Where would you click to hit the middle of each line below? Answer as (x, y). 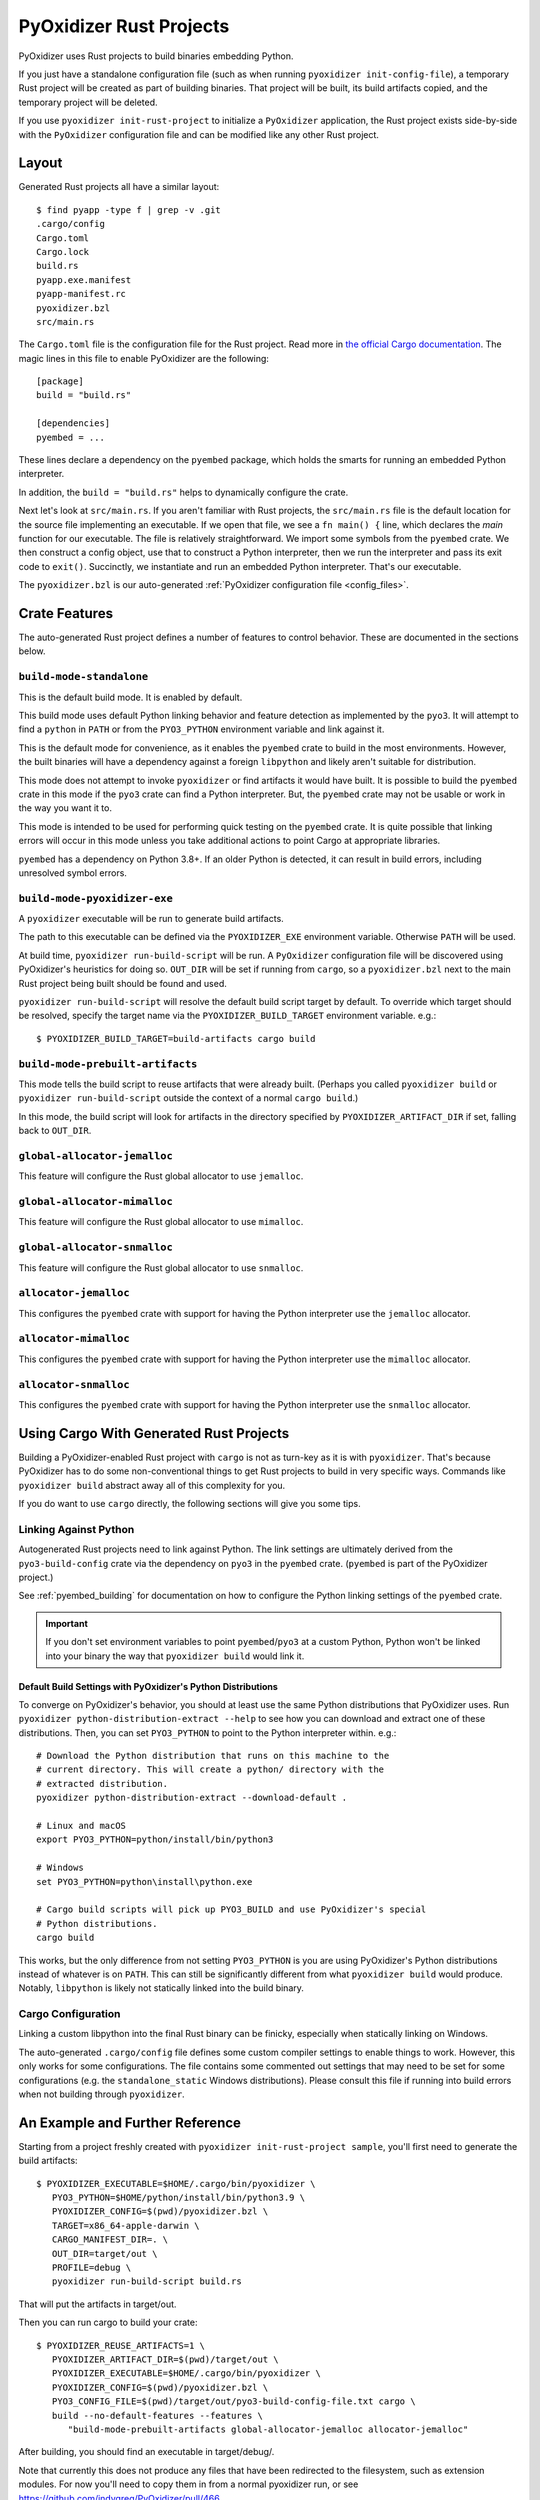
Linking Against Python (76, 1529)
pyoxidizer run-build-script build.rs (146, 2281)
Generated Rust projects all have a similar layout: (119, 187)
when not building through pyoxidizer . (101, 2094)
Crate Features (66, 613)
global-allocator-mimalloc (96, 1201)
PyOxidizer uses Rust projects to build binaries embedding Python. (156, 56)
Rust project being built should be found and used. (122, 983)
